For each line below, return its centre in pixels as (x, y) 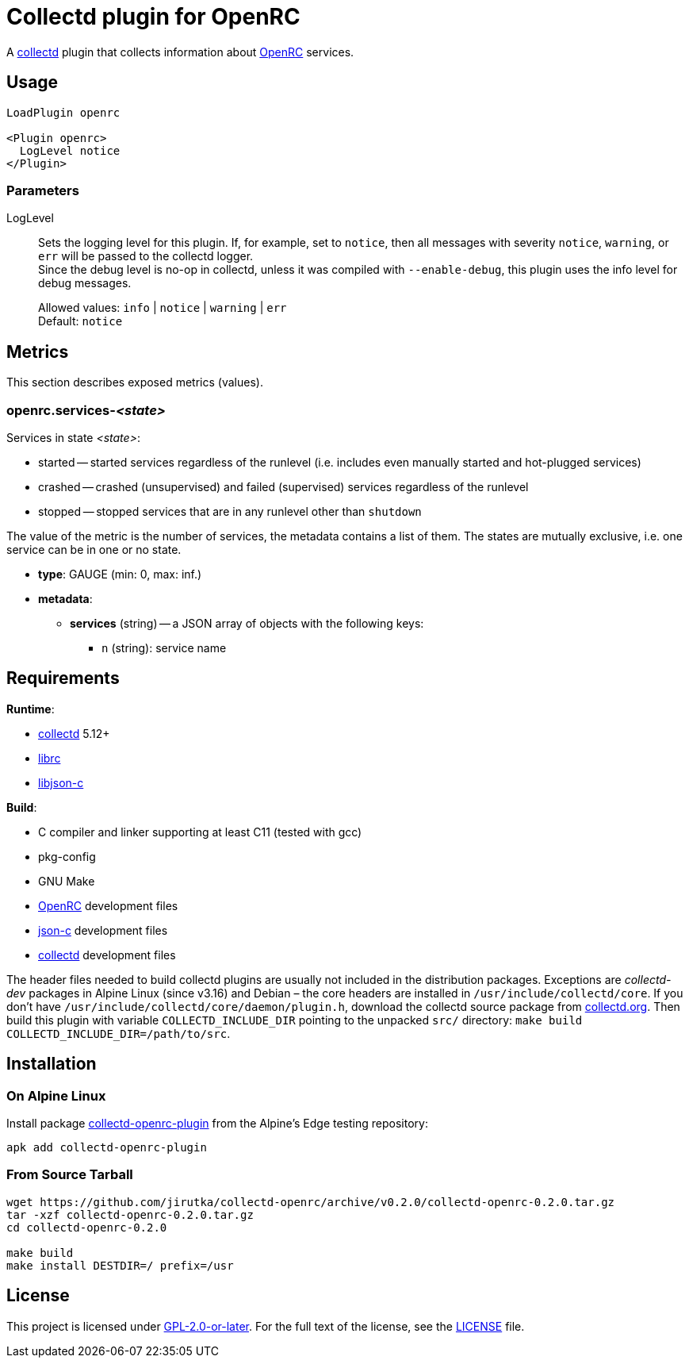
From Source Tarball (70, 1175)
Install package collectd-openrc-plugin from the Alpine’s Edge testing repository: (217, 1123)
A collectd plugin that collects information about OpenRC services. (180, 52)
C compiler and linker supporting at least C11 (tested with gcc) (200, 832)
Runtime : (31, 709)
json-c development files (103, 930)
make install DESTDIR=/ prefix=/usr (120, 1265)
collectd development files (107, 955)
